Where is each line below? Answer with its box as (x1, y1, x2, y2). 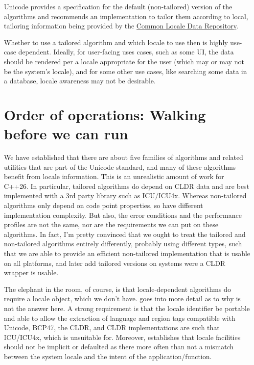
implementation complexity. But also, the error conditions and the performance (4, 209, 242, 220)
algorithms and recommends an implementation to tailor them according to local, (4, 11, 248, 21)
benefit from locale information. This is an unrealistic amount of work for (4, 171, 224, 182)
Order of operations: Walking (4, 104, 206, 124)
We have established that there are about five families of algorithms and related (4, 152, 243, 162)
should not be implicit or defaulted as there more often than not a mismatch (4, 341, 234, 352)
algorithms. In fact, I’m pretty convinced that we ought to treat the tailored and (4, 229, 246, 239)
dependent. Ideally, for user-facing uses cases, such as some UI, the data (18, 47, 234, 57)
